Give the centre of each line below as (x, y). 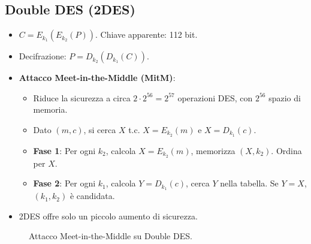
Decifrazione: (43, 56)
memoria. (50, 109)
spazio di (285, 97)
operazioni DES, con (215, 97)
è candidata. (92, 196)
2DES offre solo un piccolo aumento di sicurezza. (108, 216)
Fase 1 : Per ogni (64, 150)
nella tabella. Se (249, 183)
